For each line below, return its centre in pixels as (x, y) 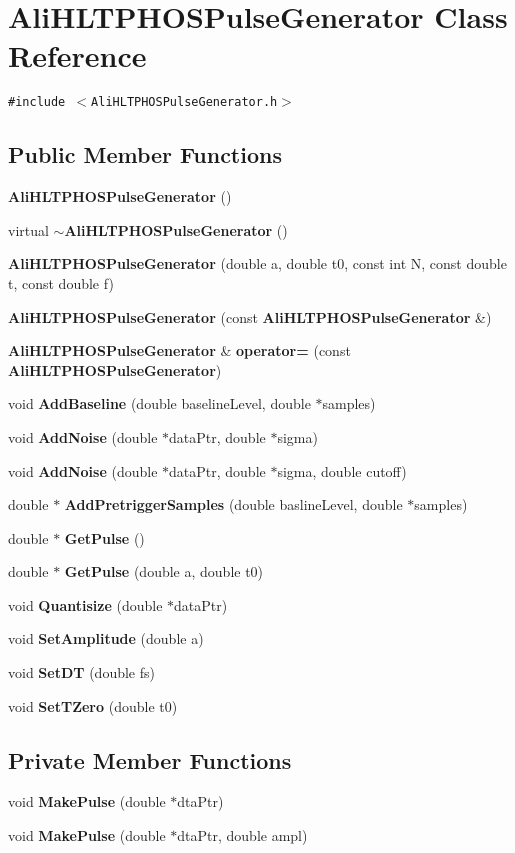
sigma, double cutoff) (342, 470)
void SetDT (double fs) (81, 672)
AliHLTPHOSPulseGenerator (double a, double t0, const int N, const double (257, 263)
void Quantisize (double (85, 604)
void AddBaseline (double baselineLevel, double (159, 403)
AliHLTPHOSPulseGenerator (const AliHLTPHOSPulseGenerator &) (250, 316)
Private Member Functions (150, 759)
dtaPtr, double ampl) (242, 835)
